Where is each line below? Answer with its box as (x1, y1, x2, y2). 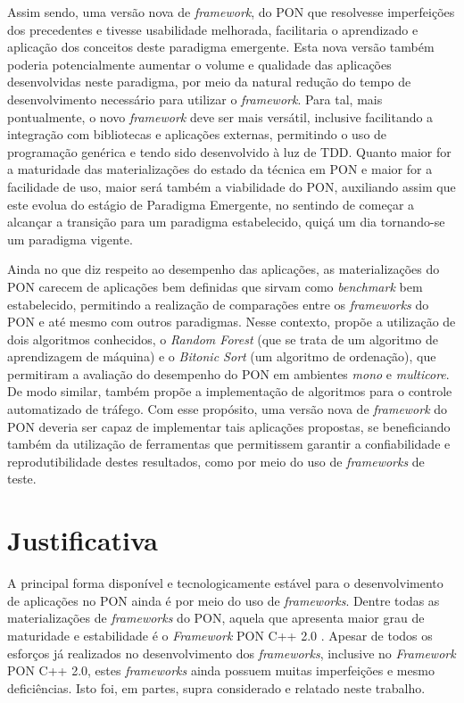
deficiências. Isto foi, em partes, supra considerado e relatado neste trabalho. (7, 678, 426, 697)
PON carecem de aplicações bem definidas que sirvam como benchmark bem (7, 277, 423, 295)
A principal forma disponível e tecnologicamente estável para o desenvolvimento (7, 574, 443, 592)
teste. (7, 469, 37, 488)
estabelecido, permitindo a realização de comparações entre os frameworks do (7, 294, 429, 313)
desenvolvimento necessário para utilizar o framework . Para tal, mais (7, 89, 383, 108)
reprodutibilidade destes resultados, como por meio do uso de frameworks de (7, 451, 425, 470)
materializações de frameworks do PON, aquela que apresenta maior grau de (7, 608, 425, 627)
